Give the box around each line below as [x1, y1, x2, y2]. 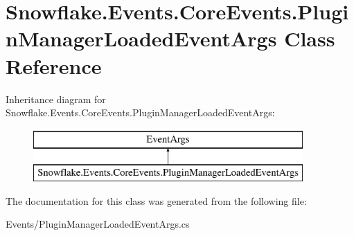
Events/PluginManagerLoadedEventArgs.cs [6, 217, 190, 231]
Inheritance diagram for [6, 91, 106, 106]
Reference [6, 51, 102, 80]
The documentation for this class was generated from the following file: [6, 193, 307, 208]
